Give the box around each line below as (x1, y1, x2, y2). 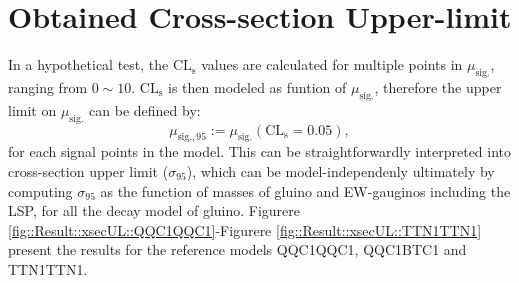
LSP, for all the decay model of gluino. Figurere (8, 200, 301, 221)
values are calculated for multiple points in (201, 54, 463, 75)
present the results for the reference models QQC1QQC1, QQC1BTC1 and (8, 239, 467, 260)
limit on (8, 99, 57, 120)
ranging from (8, 76, 88, 97)
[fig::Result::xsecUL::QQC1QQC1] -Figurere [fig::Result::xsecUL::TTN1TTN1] (8, 219, 482, 240)
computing (8, 180, 73, 201)
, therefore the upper (374, 76, 502, 97)
